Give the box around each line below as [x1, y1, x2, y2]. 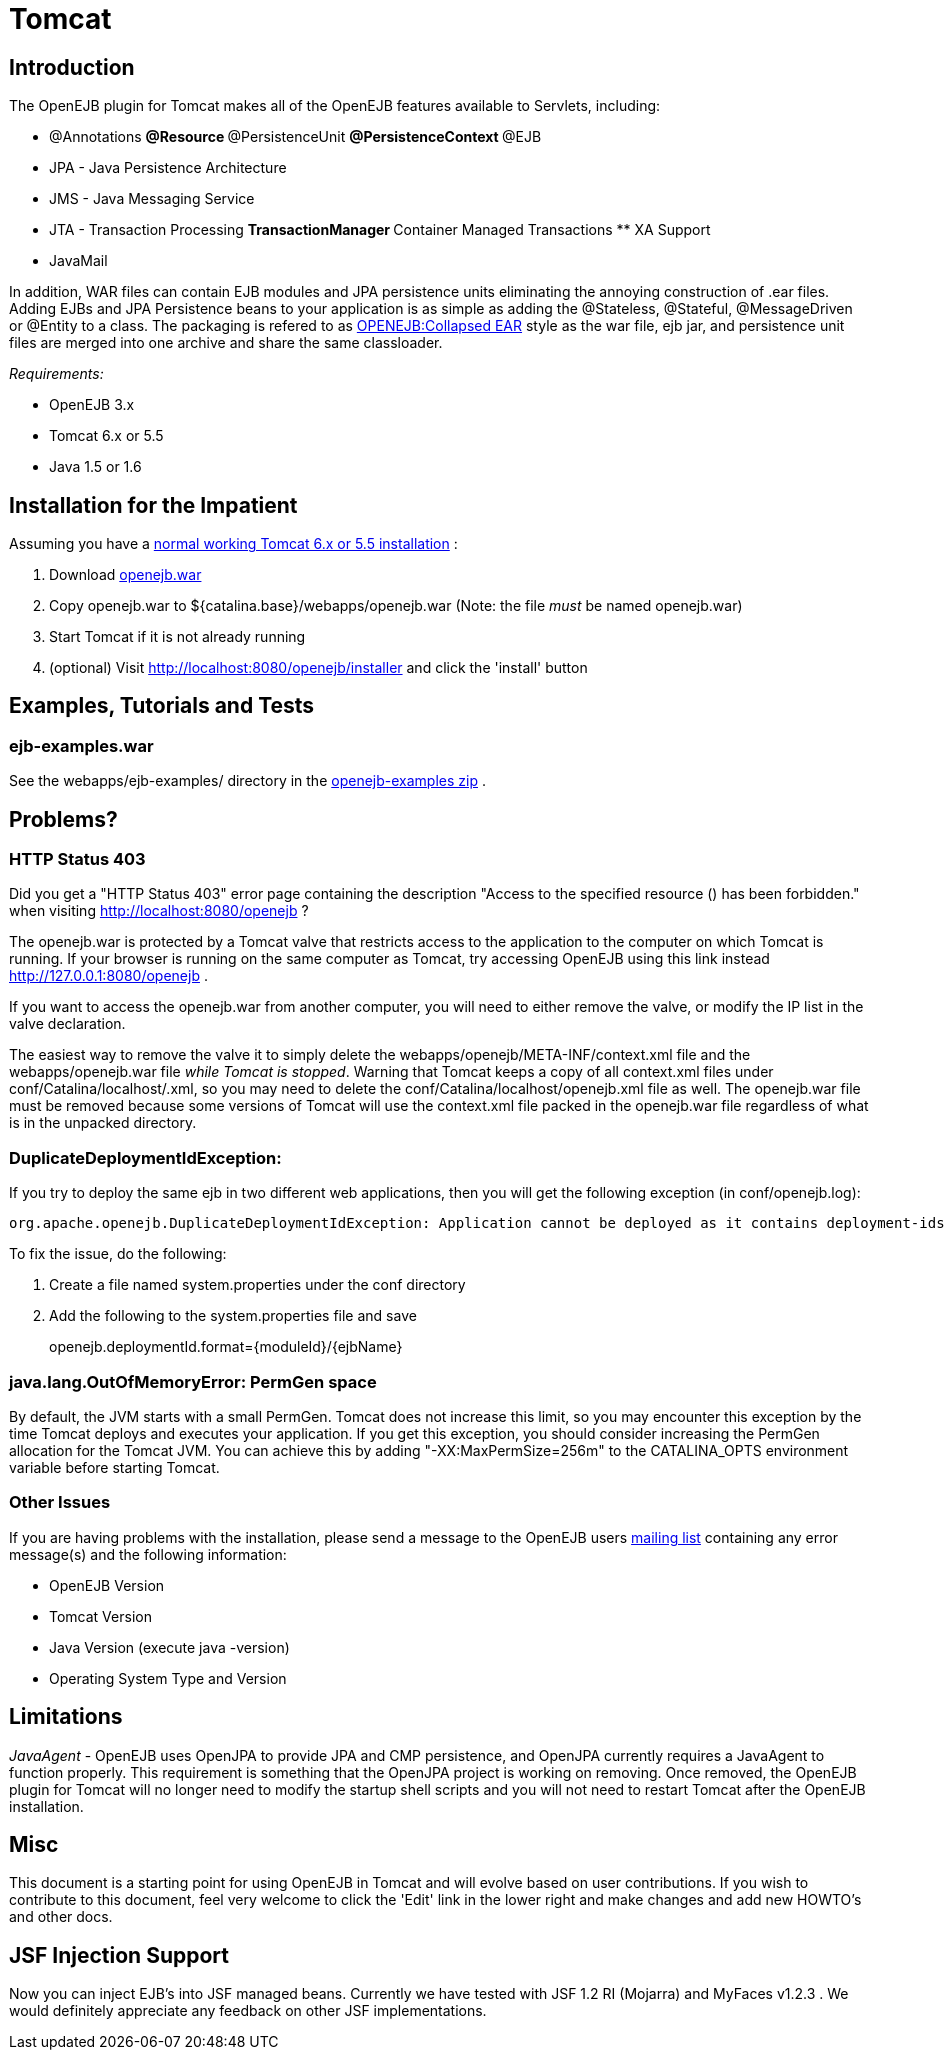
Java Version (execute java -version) [49, 1638, 290, 1656]
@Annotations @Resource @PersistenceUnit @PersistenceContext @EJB [49, 128, 542, 146]
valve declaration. [9, 1015, 126, 1033]
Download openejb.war [49, 566, 202, 584]
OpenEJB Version [49, 1576, 165, 1594]
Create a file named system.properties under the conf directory [49, 1276, 466, 1294]
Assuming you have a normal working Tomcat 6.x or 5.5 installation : [9, 535, 458, 553]
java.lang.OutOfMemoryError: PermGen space [9, 1371, 377, 1392]
